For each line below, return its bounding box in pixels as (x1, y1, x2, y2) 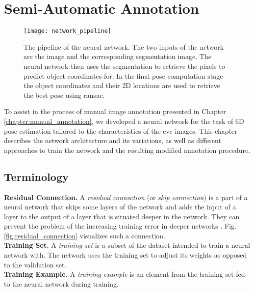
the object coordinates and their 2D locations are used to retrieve (24, 80, 220, 90)
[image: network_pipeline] (24, 28, 111, 35)
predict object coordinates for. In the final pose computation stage (24, 70, 223, 81)
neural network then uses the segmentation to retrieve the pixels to (24, 60, 225, 71)
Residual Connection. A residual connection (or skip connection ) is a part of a (4, 192, 248, 202)
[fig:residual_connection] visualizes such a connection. (4, 230, 165, 240)
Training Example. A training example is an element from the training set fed (4, 269, 245, 279)
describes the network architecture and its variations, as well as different (4, 135, 221, 146)
